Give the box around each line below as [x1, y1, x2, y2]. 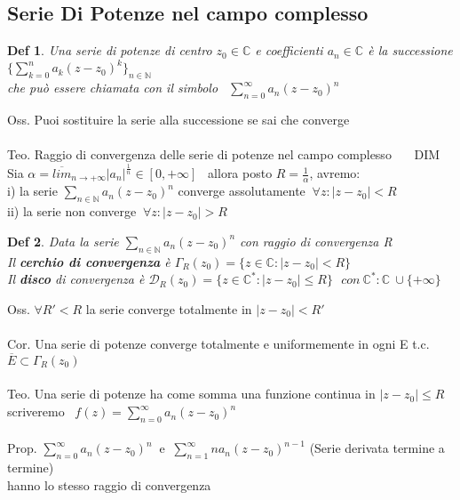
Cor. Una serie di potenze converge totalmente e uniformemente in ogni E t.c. [7, 335, 430, 353]
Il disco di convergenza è [7, 270, 145, 288]
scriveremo [7, 402, 65, 421]
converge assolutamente [178, 181, 305, 200]
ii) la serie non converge [7, 202, 137, 221]
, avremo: [309, 164, 361, 182]
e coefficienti [255, 41, 323, 60]
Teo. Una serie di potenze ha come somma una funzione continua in [7, 384, 376, 403]
